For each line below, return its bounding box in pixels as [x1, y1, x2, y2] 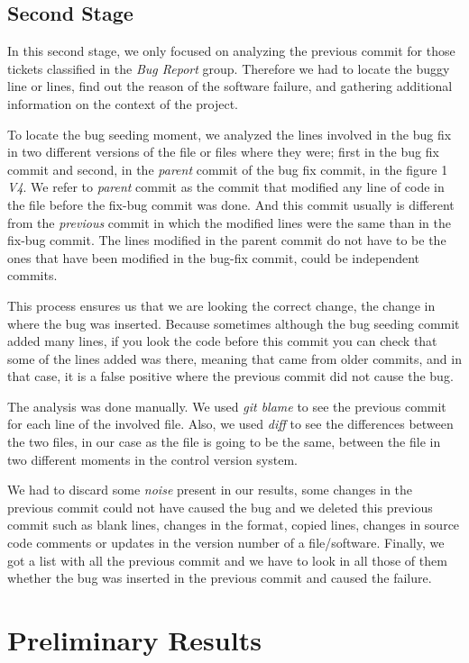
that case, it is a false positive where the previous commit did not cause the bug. [7, 367, 454, 386]
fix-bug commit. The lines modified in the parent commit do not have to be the [7, 231, 446, 250]
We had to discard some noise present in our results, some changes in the [7, 480, 413, 499]
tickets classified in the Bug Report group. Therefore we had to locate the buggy [7, 59, 450, 77]
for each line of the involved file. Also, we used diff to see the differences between [7, 414, 454, 433]
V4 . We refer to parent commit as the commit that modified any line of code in [7, 177, 445, 196]
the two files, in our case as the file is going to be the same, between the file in [7, 432, 441, 451]
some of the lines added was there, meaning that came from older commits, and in [7, 349, 462, 368]
